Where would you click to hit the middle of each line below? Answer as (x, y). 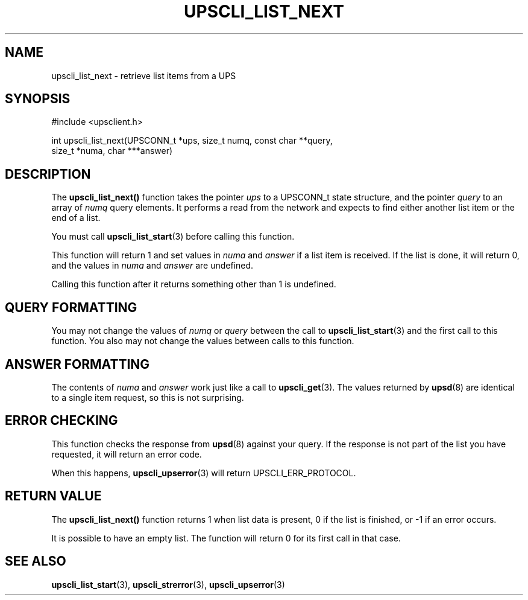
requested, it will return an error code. (127, 454)
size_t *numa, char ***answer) (112, 151)
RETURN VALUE (53, 496)
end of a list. (76, 218)
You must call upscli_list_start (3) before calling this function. (173, 237)
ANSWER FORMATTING (77, 364)
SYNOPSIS (38, 99)
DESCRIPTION (48, 174)
